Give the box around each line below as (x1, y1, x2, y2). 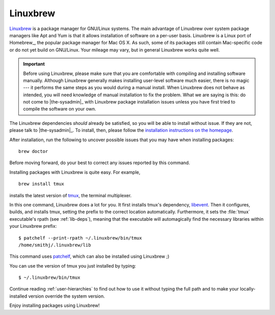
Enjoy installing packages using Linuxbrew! (9, 302, 100, 308)
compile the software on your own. (23, 106, 96, 112)
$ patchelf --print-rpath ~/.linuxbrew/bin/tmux (18, 235, 142, 241)
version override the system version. (28, 293, 105, 299)
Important (23, 61, 45, 67)
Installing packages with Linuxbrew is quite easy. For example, (9, 169, 141, 175)
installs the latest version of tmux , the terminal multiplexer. (9, 192, 132, 198)
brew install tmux (18, 181, 65, 187)
